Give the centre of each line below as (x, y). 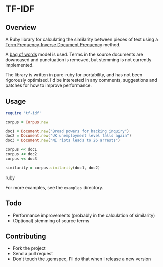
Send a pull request (33, 254)
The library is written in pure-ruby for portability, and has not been (74, 75)
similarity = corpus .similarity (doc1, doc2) (53, 168)
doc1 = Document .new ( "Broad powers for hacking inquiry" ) (67, 131)
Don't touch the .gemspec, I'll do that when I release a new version (82, 259)
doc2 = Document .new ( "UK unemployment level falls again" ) (68, 136)
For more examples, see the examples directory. (54, 187)
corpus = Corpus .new (27, 122)
